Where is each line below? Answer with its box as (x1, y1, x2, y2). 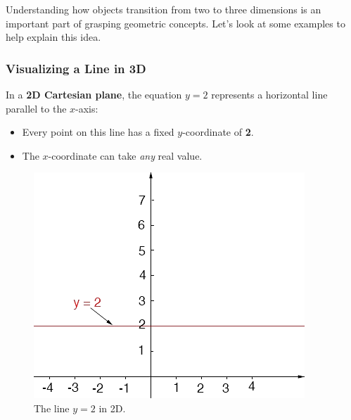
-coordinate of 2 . (182, 125, 254, 139)
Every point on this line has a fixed (22, 125, 174, 139)
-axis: (75, 101, 98, 115)
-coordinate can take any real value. (48, 148, 203, 163)
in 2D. (98, 400, 126, 415)
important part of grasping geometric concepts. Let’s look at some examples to (6, 15, 345, 30)
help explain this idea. (6, 30, 101, 44)
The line (34, 400, 70, 415)
